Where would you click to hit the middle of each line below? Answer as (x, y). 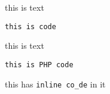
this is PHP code (39, 65)
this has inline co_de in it (55, 84)
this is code (30, 26)
